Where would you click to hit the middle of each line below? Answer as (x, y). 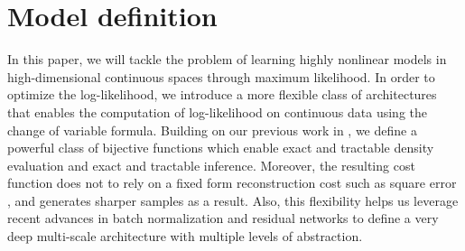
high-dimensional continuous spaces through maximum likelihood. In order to (221, 76)
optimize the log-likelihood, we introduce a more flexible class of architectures (222, 94)
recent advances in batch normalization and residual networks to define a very (223, 218)
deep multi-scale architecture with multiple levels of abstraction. (185, 236)
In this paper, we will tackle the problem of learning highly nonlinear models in (227, 59)
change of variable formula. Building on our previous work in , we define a (212, 130)
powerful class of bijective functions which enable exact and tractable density (221, 148)
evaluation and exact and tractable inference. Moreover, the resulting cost (211, 165)
